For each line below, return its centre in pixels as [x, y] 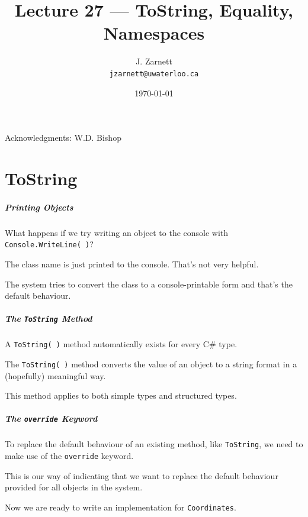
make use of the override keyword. [69, 456]
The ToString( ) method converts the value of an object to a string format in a [151, 364]
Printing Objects [39, 207]
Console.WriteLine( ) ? [49, 244]
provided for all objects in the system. [74, 487]
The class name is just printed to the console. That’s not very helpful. [132, 264]
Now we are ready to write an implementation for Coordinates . [121, 507]
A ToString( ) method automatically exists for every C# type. [121, 344]
